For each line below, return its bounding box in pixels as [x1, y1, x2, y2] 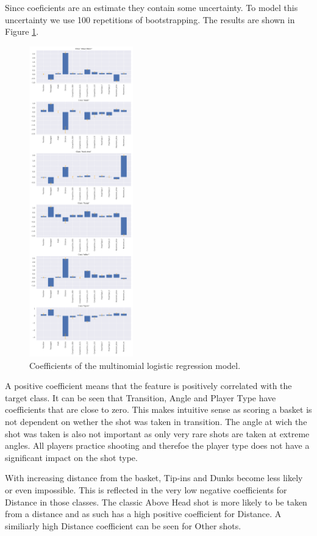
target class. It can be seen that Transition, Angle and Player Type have [5, 391, 276, 404]
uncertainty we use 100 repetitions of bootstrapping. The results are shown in [5, 13, 295, 26]
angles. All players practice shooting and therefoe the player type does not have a [5, 439, 310, 452]
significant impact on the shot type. [5, 451, 138, 463]
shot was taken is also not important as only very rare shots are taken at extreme [5, 427, 310, 440]
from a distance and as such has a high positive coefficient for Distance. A [5, 507, 282, 520]
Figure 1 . [5, 25, 39, 38]
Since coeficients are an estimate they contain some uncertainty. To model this [5, 1, 298, 13]
